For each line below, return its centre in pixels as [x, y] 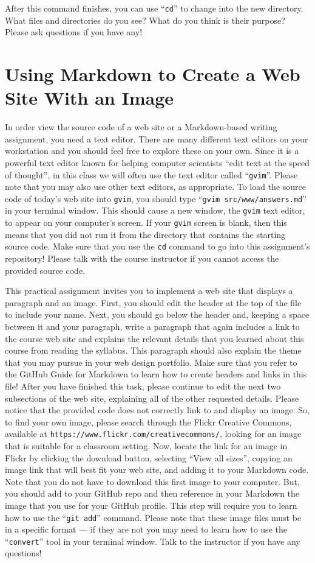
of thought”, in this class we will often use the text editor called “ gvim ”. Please [151, 174]
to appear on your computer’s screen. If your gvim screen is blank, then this [146, 222]
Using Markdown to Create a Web [153, 74]
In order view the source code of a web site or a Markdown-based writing [141, 127]
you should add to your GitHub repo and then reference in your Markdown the [152, 493]
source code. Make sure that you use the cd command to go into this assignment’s [157, 246]
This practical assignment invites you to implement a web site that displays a [149, 291]
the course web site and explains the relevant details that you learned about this [154, 338]
